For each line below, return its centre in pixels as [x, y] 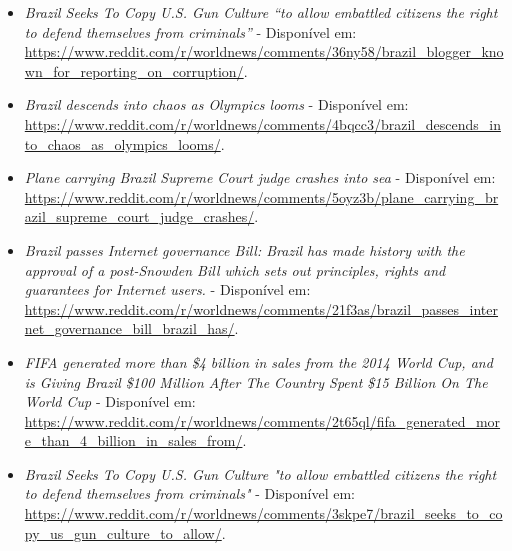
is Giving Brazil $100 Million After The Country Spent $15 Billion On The [256, 381]
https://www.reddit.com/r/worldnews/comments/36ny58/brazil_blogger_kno [264, 51]
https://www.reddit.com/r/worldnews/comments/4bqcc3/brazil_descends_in [262, 123]
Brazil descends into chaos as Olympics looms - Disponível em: [216, 104]
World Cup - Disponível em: [110, 401]
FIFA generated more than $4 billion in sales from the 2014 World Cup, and [258, 361]
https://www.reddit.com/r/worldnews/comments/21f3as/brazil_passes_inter [261, 308]
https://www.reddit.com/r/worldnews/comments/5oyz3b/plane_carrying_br [261, 196]
